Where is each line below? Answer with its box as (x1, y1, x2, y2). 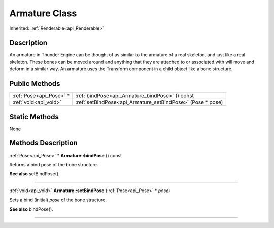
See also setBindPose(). (9, 171, 60, 177)
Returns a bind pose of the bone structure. (9, 161, 98, 167)
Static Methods (9, 112, 59, 121)
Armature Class (9, 8, 77, 19)
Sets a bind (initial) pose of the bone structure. (9, 197, 107, 203)
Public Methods (9, 79, 60, 88)
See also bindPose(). (9, 206, 53, 212)
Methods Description (9, 139, 78, 147)
